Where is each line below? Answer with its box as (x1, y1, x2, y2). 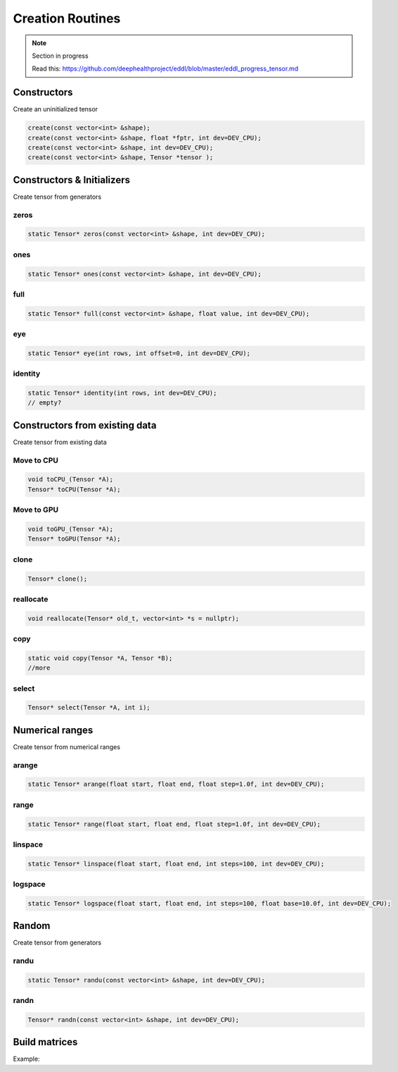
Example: (13, 1054, 40, 1064)
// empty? (27, 399, 62, 407)
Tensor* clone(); (27, 574, 88, 583)
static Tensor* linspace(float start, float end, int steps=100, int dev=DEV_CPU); (27, 860, 325, 868)
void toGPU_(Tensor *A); (27, 525, 114, 533)
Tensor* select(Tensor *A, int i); (27, 703, 150, 712)
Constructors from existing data (13, 419, 157, 431)
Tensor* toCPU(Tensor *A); (27, 485, 121, 493)
